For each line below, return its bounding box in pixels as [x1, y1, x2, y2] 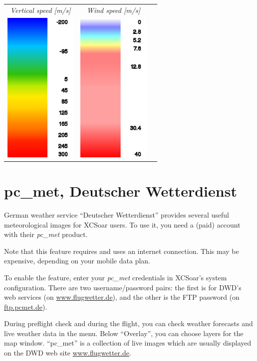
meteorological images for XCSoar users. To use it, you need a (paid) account [4, 219, 241, 230]
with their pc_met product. [4, 229, 88, 240]
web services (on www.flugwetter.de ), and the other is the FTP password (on [4, 292, 240, 302]
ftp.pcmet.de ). [4, 301, 47, 312]
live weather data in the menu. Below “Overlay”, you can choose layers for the [4, 328, 244, 338]
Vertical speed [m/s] [10, 4, 71, 15]
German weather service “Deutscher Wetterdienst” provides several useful [4, 209, 229, 220]
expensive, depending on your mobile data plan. [4, 255, 150, 266]
